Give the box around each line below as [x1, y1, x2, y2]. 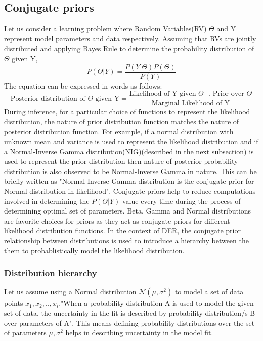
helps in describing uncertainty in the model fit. [65, 327, 213, 338]
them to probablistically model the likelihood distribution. [4, 245, 185, 255]
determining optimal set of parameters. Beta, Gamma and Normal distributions [4, 205, 251, 216]
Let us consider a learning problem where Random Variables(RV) [4, 23, 207, 34]
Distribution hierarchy [4, 267, 97, 279]
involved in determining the [4, 195, 90, 206]
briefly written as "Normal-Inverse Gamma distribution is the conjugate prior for [4, 176, 254, 186]
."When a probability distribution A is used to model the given [59, 297, 254, 308]
